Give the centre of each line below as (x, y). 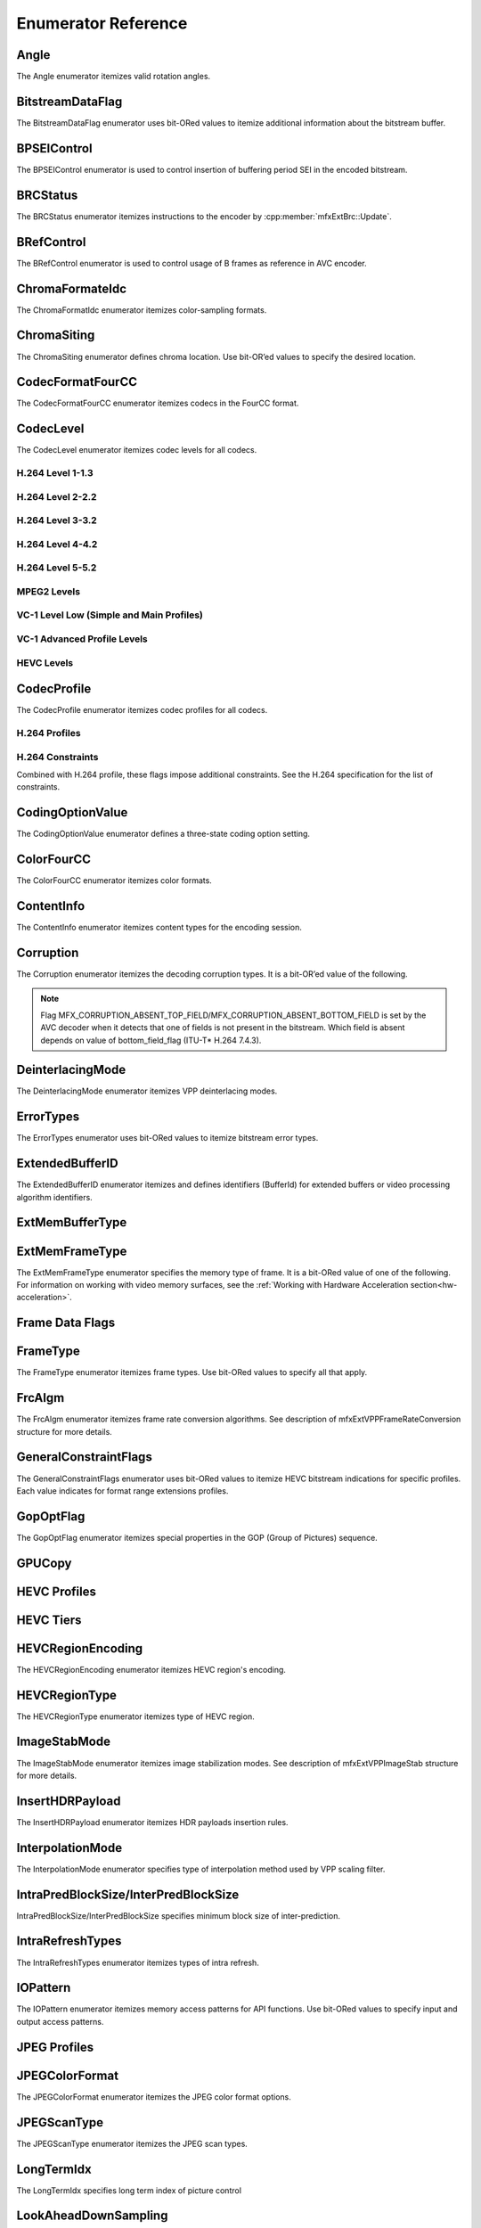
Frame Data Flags (66, 1323)
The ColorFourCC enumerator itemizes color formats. (114, 881)
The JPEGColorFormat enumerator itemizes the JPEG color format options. (154, 2097)
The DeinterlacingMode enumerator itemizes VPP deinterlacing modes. (147, 1091)
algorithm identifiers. (54, 1197)
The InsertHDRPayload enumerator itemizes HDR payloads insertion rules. (152, 1822)
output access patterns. (60, 2021)
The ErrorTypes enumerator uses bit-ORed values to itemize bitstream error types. (167, 1138)
